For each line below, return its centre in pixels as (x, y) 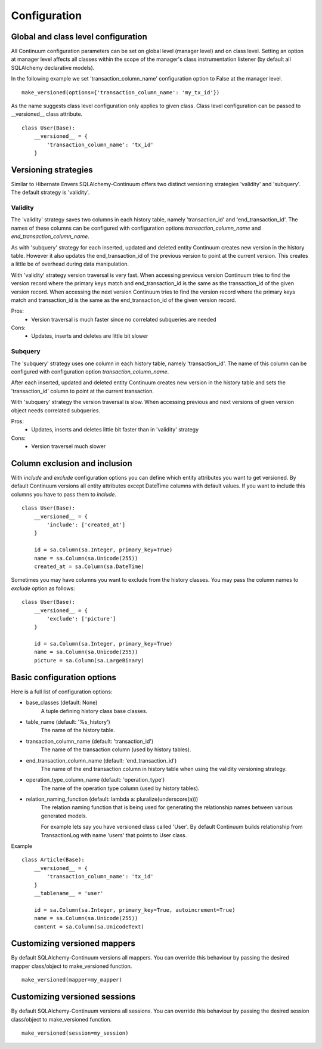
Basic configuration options (64, 677)
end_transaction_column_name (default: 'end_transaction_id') (101, 760)
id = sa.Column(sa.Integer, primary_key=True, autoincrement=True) (134, 910)
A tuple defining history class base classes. (94, 711)
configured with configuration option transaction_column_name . (90, 372)
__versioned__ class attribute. (47, 114)
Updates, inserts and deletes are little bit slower (90, 336)
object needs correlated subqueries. (56, 410)
